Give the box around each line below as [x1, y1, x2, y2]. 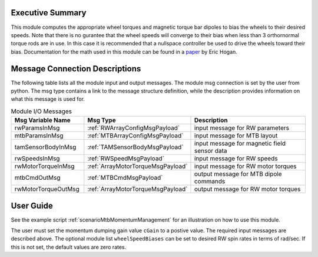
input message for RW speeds [194, 154, 278, 163]
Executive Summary [11, 8, 87, 18]
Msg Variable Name [14, 116, 71, 124]
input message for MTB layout [194, 131, 278, 140]
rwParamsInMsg [14, 124, 60, 132]
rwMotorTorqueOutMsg [14, 185, 79, 193]
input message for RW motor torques [194, 162, 297, 170]
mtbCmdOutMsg [14, 174, 61, 182]
